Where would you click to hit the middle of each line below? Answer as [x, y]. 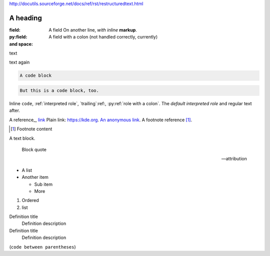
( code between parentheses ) [42, 247]
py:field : [18, 37]
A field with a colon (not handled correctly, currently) [103, 37]
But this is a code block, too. [59, 91]
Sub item [43, 184]
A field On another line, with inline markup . [93, 30]
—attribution [234, 159]
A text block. [22, 138]
